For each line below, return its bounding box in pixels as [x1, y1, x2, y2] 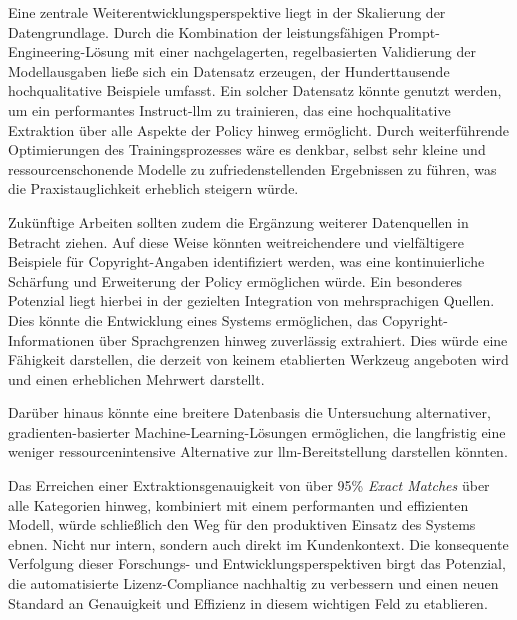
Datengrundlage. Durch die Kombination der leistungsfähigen [8, 21, 384, 42]
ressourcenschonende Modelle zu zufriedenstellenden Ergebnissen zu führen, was [8, 158, 497, 179]
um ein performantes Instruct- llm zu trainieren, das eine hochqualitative [8, 99, 451, 120]
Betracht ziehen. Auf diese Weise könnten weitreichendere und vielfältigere [8, 231, 464, 252]
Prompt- [388, 21, 440, 42]
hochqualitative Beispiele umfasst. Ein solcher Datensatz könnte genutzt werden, [8, 80, 502, 101]
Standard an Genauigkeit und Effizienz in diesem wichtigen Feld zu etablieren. [8, 592, 488, 613]
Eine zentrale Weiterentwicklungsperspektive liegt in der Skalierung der [8, 2, 446, 22]
